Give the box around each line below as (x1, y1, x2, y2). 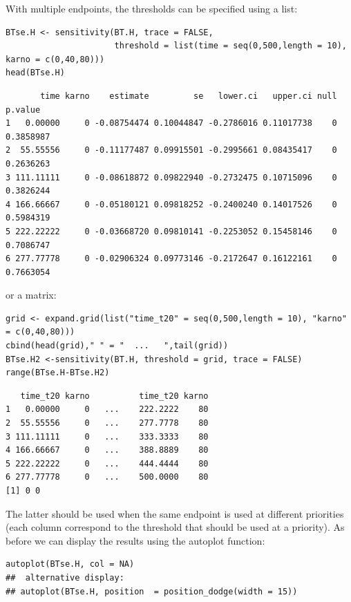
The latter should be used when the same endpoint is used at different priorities (6, 506, 344, 520)
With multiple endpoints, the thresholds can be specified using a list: (6, 1, 298, 15)
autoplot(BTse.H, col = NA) (6, 559, 135, 570)
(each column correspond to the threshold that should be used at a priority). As (6, 520, 345, 534)
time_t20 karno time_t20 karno (20, 391, 209, 401)
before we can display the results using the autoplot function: (6, 533, 265, 547)
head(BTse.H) (6, 68, 65, 78)
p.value (6, 104, 41, 115)
